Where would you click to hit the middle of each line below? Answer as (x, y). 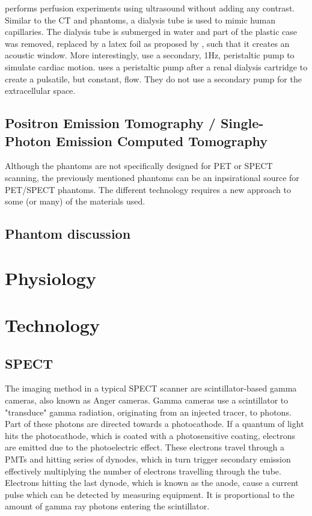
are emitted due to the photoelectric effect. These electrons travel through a (145, 447)
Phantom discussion (68, 234)
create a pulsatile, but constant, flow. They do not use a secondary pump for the (153, 78)
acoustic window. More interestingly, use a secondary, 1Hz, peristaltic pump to (150, 55)
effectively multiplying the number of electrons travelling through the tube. (143, 471)
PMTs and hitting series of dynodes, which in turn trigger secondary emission (148, 459)
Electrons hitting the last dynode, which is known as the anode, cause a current (152, 483)
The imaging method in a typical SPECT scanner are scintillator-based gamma (151, 388)
